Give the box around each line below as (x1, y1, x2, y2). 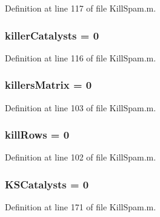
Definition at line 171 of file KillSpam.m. (5, 201, 156, 213)
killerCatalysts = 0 (5, 27, 99, 43)
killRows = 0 (5, 127, 70, 142)
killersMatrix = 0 (5, 77, 92, 92)
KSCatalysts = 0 (5, 176, 89, 191)
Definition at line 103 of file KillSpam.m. (5, 101, 156, 114)
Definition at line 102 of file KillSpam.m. (5, 151, 156, 164)
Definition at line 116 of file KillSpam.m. (5, 51, 156, 64)
